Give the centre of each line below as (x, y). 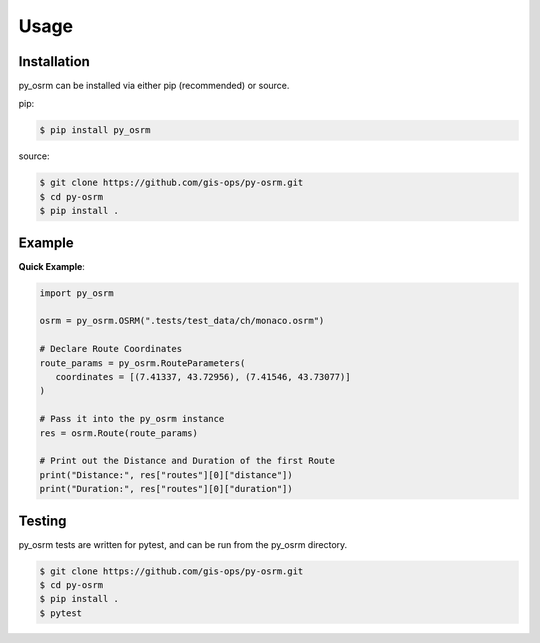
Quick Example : (51, 266)
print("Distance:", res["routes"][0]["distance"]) (166, 474)
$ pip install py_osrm (95, 130)
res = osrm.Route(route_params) (119, 433)
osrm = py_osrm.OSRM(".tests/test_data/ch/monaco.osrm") (182, 321)
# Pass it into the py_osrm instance (132, 419)
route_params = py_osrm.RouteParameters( (142, 363)
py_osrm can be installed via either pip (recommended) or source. (154, 86)
